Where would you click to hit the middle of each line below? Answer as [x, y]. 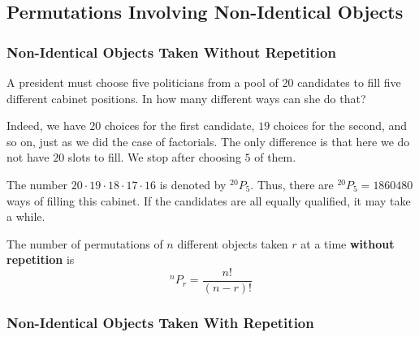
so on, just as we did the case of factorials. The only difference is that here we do [208, 141]
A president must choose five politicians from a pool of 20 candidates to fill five [204, 82]
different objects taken [233, 243]
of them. [275, 157]
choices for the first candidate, [179, 125]
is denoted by [193, 184]
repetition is [41, 259]
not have [28, 157]
